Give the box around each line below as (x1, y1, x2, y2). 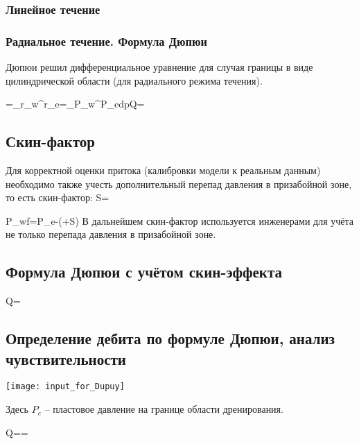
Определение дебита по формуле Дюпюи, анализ (6, 327, 335, 349)
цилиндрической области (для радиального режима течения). (6, 73, 263, 87)
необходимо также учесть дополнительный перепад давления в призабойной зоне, (6, 176, 352, 191)
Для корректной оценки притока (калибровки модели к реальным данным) (6, 163, 321, 178)
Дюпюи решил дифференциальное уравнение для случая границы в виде (6, 60, 313, 74)
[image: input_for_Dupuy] (6, 382, 125, 392)
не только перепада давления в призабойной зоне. (6, 227, 216, 241)
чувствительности (6, 348, 126, 369)
